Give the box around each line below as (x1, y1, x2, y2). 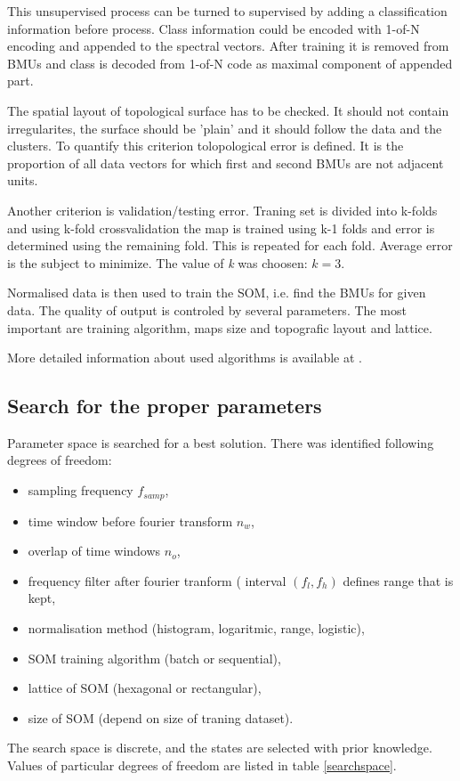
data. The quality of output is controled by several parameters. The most (7, 300, 407, 319)
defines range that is (343, 571, 454, 590)
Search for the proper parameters (7, 392, 322, 419)
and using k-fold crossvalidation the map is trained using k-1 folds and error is (7, 218, 435, 237)
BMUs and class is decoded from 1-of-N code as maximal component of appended (7, 53, 453, 72)
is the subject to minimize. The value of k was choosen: (7, 253, 308, 272)
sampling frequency (28, 481, 133, 500)
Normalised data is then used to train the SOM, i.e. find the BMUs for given (7, 283, 426, 302)
